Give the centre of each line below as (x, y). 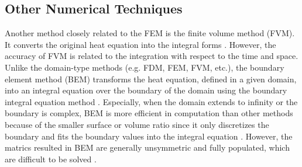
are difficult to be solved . (51, 159)
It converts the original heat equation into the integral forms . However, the (140, 44)
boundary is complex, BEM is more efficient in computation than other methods (149, 113)
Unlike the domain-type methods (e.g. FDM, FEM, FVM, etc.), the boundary (145, 67)
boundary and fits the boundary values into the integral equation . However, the (149, 136)
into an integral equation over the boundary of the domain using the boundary (146, 90)
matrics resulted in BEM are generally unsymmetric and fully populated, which (147, 147)
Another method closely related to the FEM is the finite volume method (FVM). (150, 33)
